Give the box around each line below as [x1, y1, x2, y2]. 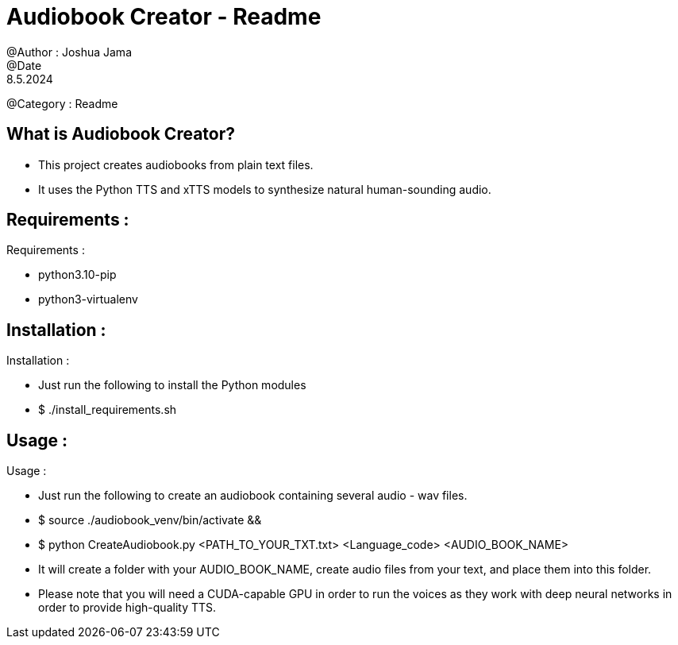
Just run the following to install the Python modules [38, 378, 306, 392]
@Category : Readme [6, 96, 118, 110]
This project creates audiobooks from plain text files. [38, 157, 314, 172]
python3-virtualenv [38, 292, 138, 307]
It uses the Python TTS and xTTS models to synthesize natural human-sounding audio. [38, 182, 491, 196]
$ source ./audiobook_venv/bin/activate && [38, 513, 262, 527]
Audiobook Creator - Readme [6, 3, 322, 30]
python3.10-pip [38, 268, 117, 282]
